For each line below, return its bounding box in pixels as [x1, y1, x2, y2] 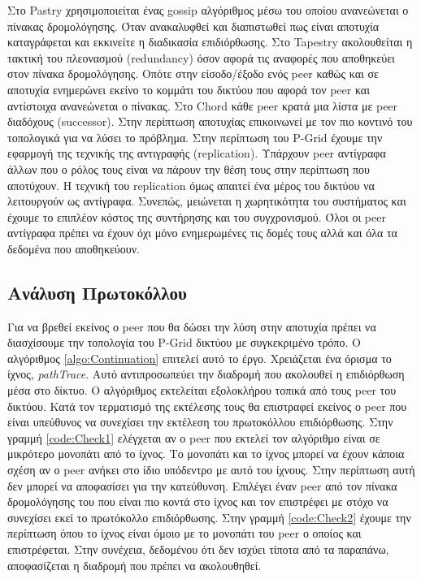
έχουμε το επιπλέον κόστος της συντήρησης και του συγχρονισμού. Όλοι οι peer [7, 208, 386, 225]
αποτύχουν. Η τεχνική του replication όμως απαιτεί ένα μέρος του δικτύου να [7, 176, 375, 193]
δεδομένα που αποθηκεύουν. [7, 240, 140, 257]
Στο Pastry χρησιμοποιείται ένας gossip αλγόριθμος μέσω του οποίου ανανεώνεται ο [7, 2, 409, 18]
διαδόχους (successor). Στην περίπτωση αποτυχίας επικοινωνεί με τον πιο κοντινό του [7, 113, 413, 130]
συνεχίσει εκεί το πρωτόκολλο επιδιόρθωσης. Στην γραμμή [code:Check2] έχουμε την [7, 508, 411, 525]
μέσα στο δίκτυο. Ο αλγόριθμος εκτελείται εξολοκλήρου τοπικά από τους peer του [7, 382, 397, 399]
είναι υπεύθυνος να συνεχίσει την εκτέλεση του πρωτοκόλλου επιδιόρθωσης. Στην [7, 413, 393, 430]
